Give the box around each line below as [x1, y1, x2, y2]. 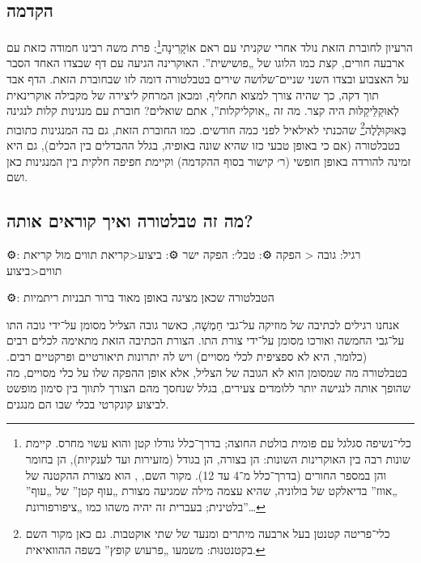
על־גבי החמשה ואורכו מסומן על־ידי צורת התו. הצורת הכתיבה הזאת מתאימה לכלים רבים [6, 332, 405, 349]
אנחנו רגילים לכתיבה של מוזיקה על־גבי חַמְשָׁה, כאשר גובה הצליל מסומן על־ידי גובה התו [6, 315, 400, 332]
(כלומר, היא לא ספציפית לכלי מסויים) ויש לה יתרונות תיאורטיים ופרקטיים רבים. [6, 348, 368, 365]
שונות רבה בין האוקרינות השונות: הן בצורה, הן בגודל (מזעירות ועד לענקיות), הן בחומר [25, 451, 410, 467]
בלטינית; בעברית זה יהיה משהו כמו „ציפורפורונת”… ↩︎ [25, 497, 266, 514]
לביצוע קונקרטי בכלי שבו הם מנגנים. [6, 395, 169, 412]
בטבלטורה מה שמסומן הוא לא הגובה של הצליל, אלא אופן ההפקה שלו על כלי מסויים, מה [6, 363, 407, 380]
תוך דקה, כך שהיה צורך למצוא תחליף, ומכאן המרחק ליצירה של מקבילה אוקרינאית [6, 86, 379, 103]
